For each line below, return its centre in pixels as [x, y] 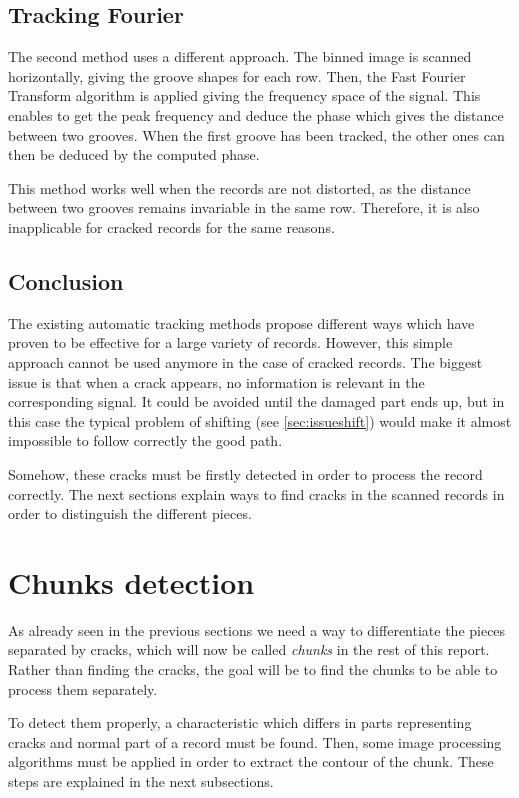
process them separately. [83, 688]
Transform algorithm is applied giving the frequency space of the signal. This [244, 95]
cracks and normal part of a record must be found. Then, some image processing [255, 741]
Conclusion [66, 280]
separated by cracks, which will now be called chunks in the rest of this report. [249, 649]
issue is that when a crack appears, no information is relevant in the [216, 381]
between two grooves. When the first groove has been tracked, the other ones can [256, 134]
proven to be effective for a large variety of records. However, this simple [230, 342]
